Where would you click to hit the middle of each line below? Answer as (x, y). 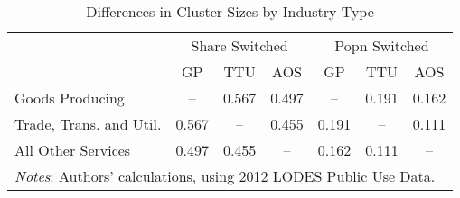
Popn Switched (382, 45)
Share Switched (239, 45)
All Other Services (73, 150)
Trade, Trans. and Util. (88, 124)
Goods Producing (70, 98)
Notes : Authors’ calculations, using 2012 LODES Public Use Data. (225, 176)
